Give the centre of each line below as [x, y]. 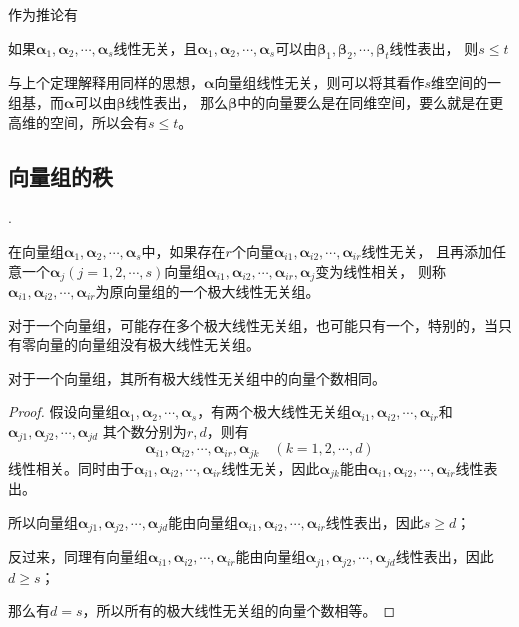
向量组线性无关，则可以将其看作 [319, 82]
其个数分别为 [144, 430]
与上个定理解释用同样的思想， [106, 82]
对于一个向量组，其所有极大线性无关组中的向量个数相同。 [197, 377]
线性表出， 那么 [177, 101]
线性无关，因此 [270, 467]
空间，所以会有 [98, 121]
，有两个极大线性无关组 [274, 411]
